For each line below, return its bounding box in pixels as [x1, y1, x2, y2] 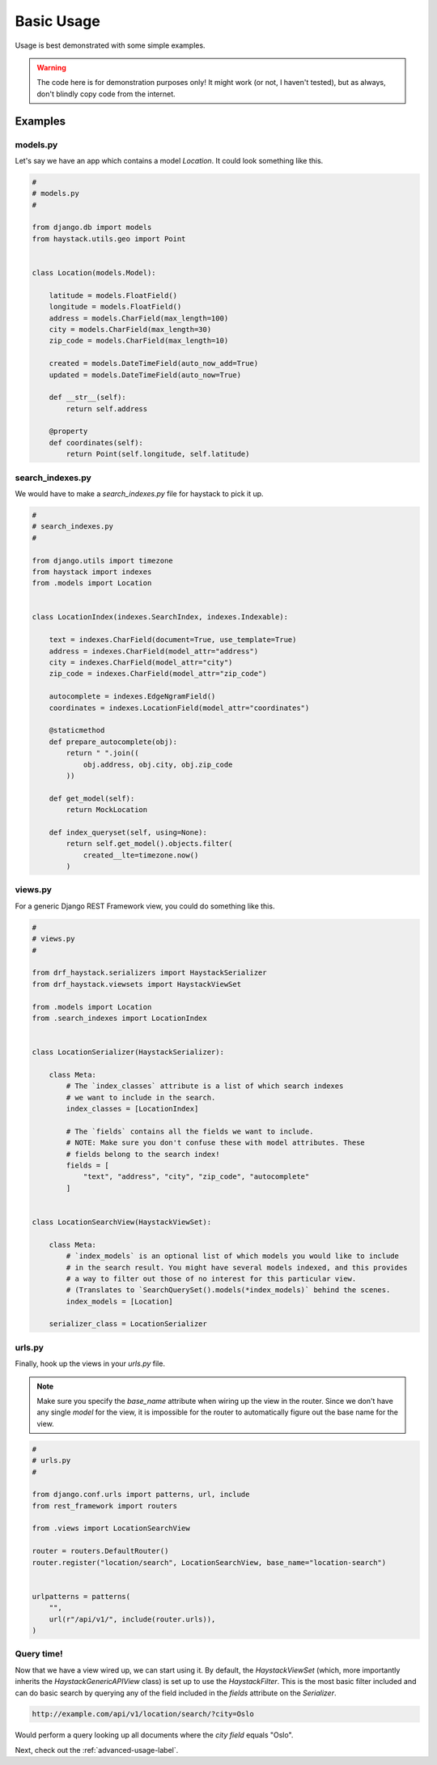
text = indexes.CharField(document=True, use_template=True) [49, 636, 297, 644]
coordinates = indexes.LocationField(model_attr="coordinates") [49, 703, 310, 712]
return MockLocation [66, 806, 148, 814]
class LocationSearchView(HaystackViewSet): [32, 1217, 212, 1227]
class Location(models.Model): [32, 268, 157, 277]
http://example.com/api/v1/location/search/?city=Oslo [32, 1709, 254, 1719]
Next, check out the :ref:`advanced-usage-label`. [15, 1745, 179, 1754]
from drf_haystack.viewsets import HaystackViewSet [32, 980, 242, 989]
